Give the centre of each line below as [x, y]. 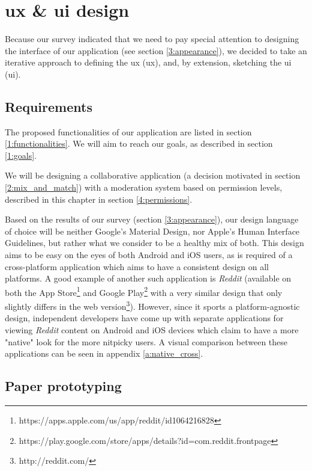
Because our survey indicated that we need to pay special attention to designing [152, 39]
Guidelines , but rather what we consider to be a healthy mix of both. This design [154, 243]
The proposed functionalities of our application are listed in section [128, 131]
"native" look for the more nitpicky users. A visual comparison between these [146, 341]
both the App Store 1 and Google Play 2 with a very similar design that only [144, 291]
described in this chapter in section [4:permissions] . [99, 199]
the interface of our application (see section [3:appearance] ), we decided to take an [156, 50]
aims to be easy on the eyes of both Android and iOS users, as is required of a [149, 255]
